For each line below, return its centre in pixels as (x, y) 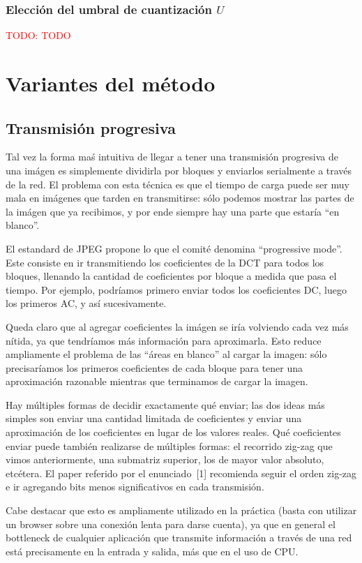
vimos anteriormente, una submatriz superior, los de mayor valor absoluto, (165, 459)
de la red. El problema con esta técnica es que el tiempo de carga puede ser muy (178, 184)
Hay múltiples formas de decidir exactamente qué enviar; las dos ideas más (165, 404)
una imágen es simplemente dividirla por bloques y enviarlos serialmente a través (179, 170)
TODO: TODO (38, 35)
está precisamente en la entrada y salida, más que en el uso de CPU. (152, 551)
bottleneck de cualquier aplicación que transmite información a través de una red (179, 538)
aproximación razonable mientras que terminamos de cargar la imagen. (157, 381)
